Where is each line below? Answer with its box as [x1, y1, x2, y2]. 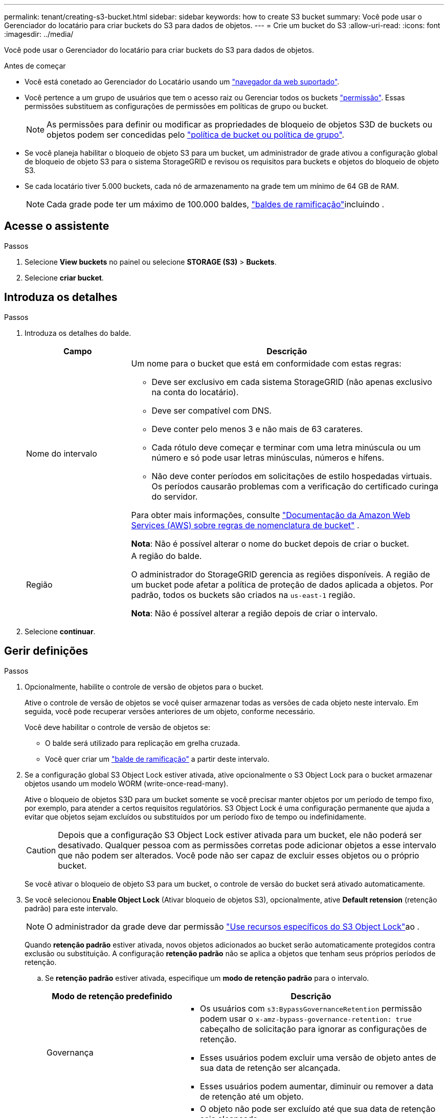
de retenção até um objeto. [199, 1091, 304, 1102]
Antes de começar [4, 61, 66, 70]
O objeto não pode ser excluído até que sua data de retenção [199, 1103, 436, 1114]
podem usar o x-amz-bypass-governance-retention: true [199, 1013, 412, 1024]
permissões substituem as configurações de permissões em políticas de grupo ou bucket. [25, 102, 328, 111]
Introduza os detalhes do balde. [25, 328, 131, 337]
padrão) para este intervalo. [25, 904, 118, 913]
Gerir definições [4, 644, 88, 658]
